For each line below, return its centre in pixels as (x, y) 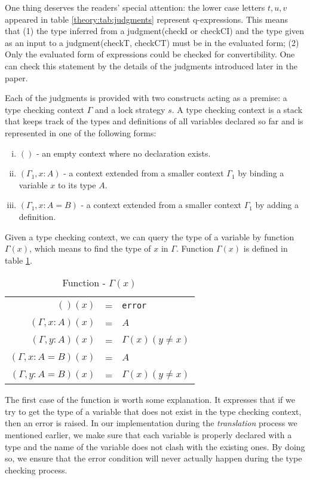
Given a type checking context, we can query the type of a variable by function (150, 236)
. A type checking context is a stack (237, 109)
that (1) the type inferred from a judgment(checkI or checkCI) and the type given (155, 31)
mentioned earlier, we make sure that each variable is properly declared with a (148, 435)
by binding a (261, 173)
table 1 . (19, 260)
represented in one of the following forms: (81, 132)
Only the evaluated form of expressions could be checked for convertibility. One (150, 54)
